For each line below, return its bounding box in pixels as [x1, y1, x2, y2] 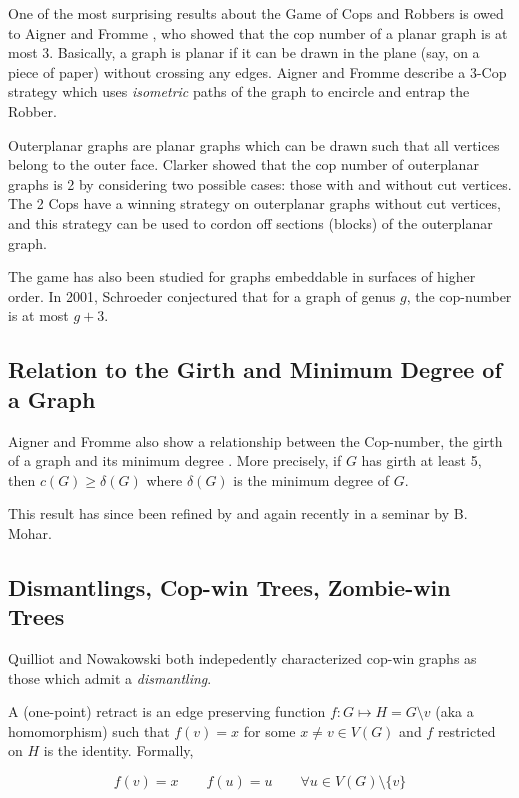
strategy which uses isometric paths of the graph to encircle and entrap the [8, 81, 470, 102]
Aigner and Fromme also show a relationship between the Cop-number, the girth [8, 430, 503, 451]
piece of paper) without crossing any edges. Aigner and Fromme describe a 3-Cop [8, 61, 507, 82]
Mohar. [8, 522, 53, 543]
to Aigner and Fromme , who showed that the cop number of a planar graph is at [8, 22, 508, 43]
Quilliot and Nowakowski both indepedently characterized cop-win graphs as [8, 648, 477, 669]
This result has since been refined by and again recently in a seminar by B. [8, 503, 468, 524]
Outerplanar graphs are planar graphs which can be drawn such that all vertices [8, 134, 500, 155]
